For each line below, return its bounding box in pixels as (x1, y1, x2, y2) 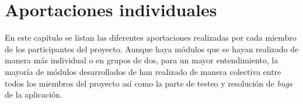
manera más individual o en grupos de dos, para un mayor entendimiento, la (5, 54, 278, 66)
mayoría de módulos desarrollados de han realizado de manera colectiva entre (5, 65, 281, 77)
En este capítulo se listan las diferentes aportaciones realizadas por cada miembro (5, 31, 297, 44)
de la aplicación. (5, 88, 62, 101)
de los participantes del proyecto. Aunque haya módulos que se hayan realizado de (5, 42, 299, 55)
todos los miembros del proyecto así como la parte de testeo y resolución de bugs (5, 77, 292, 89)
